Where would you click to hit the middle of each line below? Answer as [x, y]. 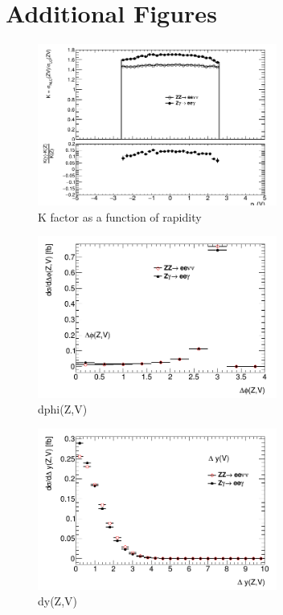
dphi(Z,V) [63, 409]
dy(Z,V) [58, 601]
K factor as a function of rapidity [120, 216]
